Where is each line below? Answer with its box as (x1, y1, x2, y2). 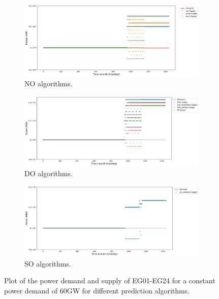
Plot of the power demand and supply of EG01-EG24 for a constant (4, 275, 215, 286)
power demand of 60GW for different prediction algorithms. (4, 285, 190, 296)
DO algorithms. (24, 168, 73, 178)
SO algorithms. (24, 258, 71, 269)
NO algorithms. (24, 78, 73, 89)
